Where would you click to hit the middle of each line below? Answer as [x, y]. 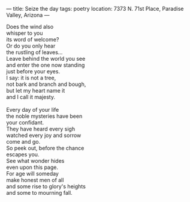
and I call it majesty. [31, 97]
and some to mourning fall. [40, 193]
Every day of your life [33, 110]
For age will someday [32, 173]
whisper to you [25, 33]
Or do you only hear [31, 46]
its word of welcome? [33, 39]
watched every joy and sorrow [44, 135]
